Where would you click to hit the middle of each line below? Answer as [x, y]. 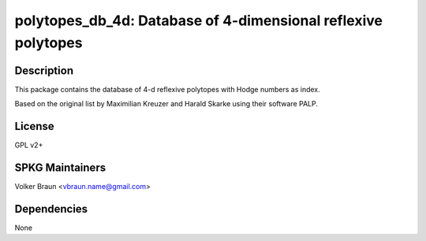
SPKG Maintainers [60, 167]
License [34, 126]
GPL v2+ [29, 145]
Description [44, 70]
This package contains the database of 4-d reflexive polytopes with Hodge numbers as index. [168, 89]
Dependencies [51, 209]
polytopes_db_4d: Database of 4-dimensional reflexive [198, 20]
